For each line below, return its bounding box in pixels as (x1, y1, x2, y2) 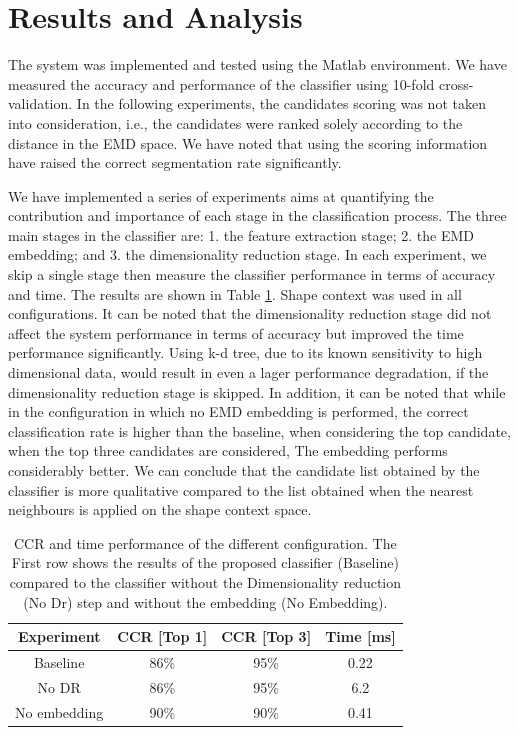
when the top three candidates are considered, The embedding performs (8, 440, 448, 461)
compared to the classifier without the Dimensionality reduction (9, 571, 402, 592)
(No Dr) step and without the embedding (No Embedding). (23, 591, 388, 612)
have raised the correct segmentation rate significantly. (8, 152, 342, 173)
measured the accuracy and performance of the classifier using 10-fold (8, 73, 435, 94)
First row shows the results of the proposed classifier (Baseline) (11, 552, 399, 573)
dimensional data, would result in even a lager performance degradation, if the (8, 362, 489, 383)
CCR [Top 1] (117, 626, 208, 647)
